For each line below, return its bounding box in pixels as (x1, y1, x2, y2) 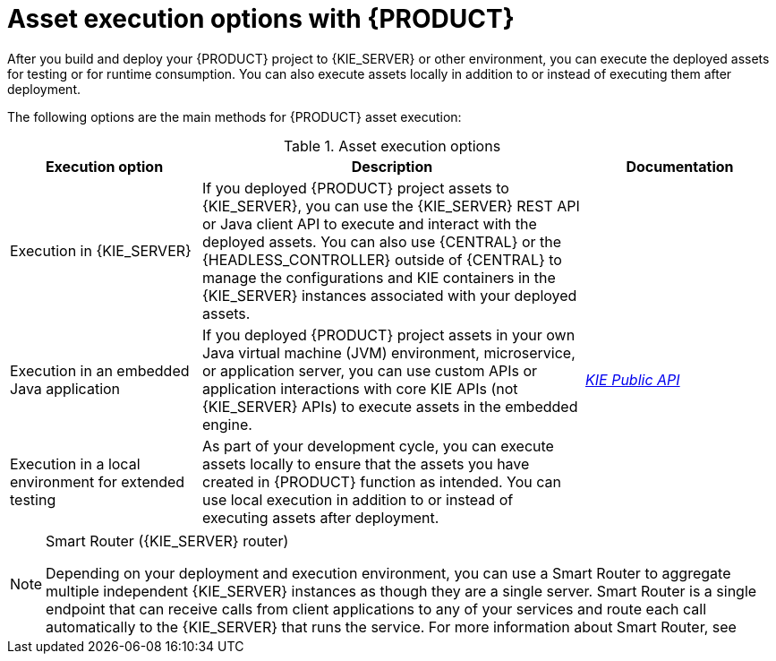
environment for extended (10, 472, 185, 491)
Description (351, 157, 433, 176)
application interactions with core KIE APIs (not (202, 379, 518, 398)
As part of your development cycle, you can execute (202, 436, 554, 455)
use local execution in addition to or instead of (202, 490, 514, 509)
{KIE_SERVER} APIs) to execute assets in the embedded (202, 397, 578, 416)
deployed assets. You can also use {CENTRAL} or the (202, 232, 562, 251)
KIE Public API (585, 370, 680, 389)
